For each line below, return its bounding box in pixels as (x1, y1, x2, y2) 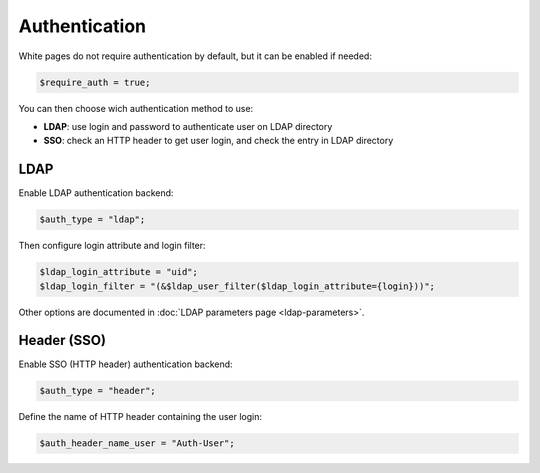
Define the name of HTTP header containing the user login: (18, 411, 262, 423)
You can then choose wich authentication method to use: (18, 102, 254, 114)
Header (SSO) (18, 332, 107, 349)
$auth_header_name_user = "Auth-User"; (39, 438, 235, 449)
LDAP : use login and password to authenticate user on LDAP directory (43, 120, 333, 132)
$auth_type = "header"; (39, 385, 157, 397)
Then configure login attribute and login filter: (18, 240, 206, 252)
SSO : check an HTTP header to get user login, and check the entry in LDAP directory (43, 135, 394, 147)
